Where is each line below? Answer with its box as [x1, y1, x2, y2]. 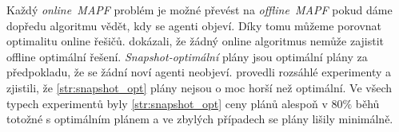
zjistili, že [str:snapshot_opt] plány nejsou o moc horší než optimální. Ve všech [6, 79, 393, 95]
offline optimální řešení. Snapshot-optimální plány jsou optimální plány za [6, 48, 368, 64]
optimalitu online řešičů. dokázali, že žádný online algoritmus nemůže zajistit [6, 33, 385, 49]
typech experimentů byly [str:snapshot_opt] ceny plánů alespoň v [6, 95, 328, 111]
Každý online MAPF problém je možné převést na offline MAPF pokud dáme [6, 2, 393, 17]
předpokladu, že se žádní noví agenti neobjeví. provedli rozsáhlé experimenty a [6, 64, 391, 80]
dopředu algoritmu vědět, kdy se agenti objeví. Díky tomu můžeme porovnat [6, 17, 382, 33]
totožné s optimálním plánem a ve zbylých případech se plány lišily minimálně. [6, 111, 393, 127]
